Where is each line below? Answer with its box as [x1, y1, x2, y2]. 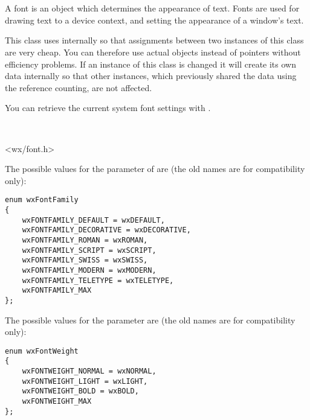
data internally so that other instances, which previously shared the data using [5, 69, 297, 82]
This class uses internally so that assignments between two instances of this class [5, 34, 304, 46]
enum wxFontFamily [5, 196, 79, 205]
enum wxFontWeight [5, 346, 79, 355]
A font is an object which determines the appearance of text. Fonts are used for [5, 2, 300, 14]
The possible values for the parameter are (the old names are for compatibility [5, 313, 295, 326]
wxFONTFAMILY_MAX [22, 286, 92, 295]
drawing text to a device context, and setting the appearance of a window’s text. [5, 13, 304, 26]
